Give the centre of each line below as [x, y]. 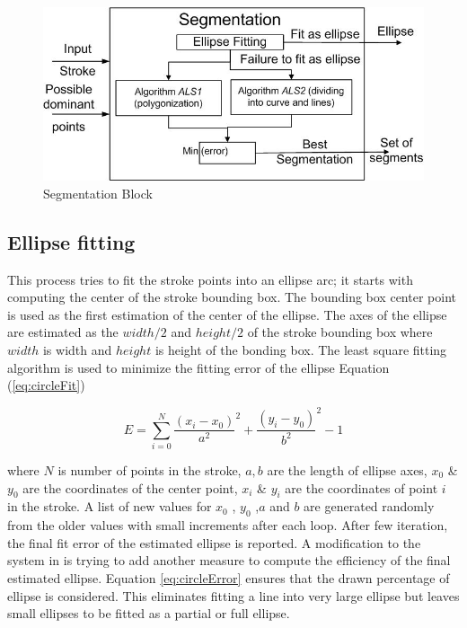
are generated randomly [369, 506]
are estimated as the [63, 332]
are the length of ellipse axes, [347, 470]
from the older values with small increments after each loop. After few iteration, [228, 525]
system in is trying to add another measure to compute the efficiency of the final [229, 560]
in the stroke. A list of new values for [110, 506]
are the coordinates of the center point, [130, 487]
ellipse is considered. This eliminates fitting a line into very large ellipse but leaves [233, 595]
